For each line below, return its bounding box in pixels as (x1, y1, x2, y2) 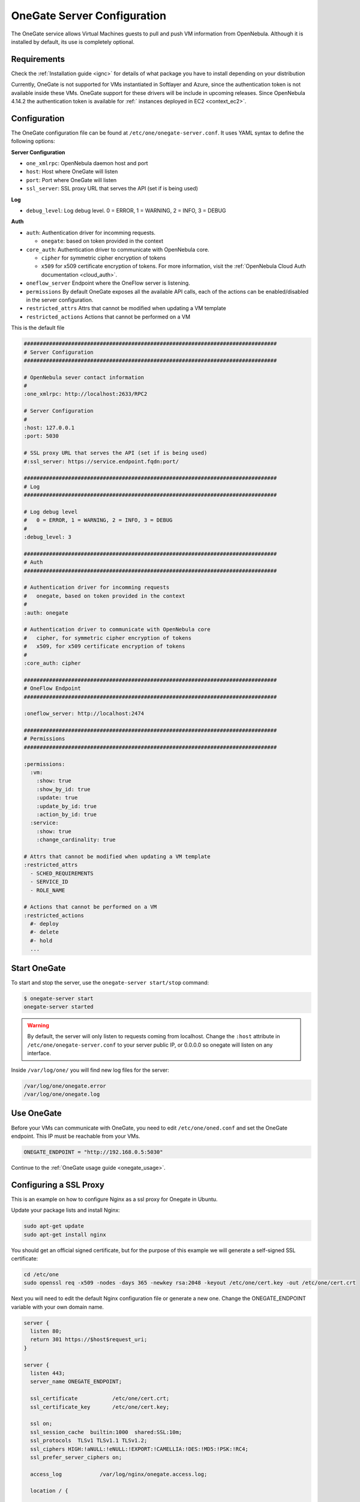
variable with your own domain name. (11, 1303, 104, 1310)
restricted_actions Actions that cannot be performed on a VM (26, 313, 191, 320)
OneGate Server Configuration (11, 9, 167, 22)
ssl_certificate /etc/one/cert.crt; (30, 1395, 170, 1402)
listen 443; (30, 1370, 65, 1377)
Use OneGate (11, 1108, 62, 1119)
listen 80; (30, 1328, 62, 1335)
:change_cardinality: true (36, 836, 116, 844)
